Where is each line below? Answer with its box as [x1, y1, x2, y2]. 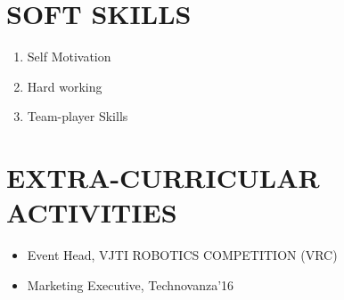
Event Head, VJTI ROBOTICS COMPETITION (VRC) [27, 246, 338, 264]
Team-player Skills [27, 107, 128, 126]
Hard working [27, 77, 102, 95]
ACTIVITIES [6, 194, 177, 231]
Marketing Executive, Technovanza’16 [27, 275, 234, 294]
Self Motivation [27, 47, 111, 66]
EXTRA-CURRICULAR [6, 159, 320, 196]
